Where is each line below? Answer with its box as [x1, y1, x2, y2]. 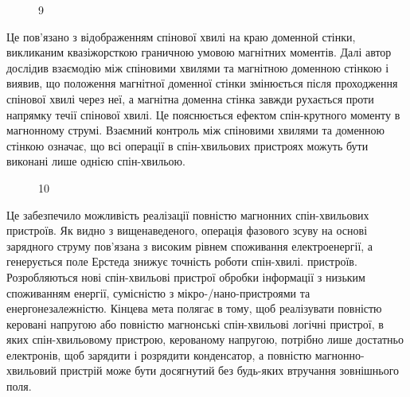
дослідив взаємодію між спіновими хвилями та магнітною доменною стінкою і [6, 59, 389, 76]
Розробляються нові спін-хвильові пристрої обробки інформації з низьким [6, 268, 365, 285]
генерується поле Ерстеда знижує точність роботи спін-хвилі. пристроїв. [6, 253, 357, 270]
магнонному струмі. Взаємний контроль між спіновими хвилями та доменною [6, 122, 385, 138]
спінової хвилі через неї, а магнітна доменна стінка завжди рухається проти [6, 90, 374, 107]
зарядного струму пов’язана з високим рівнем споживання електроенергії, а [6, 237, 373, 254]
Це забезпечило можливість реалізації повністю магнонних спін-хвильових [6, 206, 369, 223]
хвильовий [6, 362, 57, 379]
